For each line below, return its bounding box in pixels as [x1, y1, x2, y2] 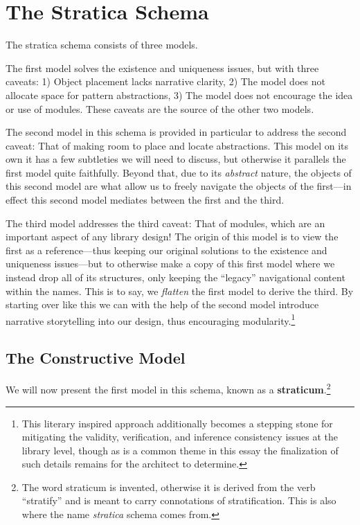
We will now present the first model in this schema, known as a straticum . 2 [6, 380, 331, 396]
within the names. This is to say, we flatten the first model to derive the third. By [6, 283, 354, 298]
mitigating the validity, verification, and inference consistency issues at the [21, 429, 339, 444]
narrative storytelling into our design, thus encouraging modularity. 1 [6, 311, 296, 328]
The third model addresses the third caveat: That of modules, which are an [6, 215, 325, 230]
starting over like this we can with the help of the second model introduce [6, 297, 319, 312]
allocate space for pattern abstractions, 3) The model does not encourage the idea [6, 87, 353, 102]
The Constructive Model [6, 347, 186, 368]
